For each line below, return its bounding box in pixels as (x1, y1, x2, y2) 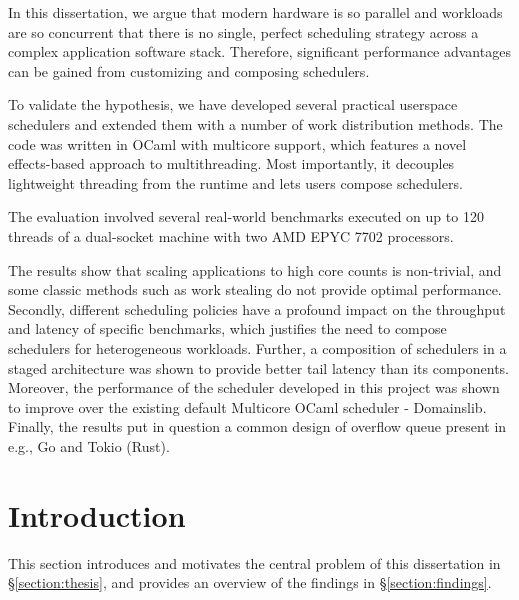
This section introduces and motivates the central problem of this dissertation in (8, 552, 501, 573)
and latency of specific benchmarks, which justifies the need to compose (8, 318, 447, 339)
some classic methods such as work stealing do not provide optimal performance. (8, 279, 502, 300)
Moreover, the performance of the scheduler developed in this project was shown (8, 377, 500, 398)
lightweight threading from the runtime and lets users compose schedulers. (8, 172, 463, 193)
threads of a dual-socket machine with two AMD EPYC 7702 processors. (8, 225, 454, 246)
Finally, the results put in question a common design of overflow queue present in (8, 416, 507, 437)
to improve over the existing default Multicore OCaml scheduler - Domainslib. (8, 396, 487, 417)
